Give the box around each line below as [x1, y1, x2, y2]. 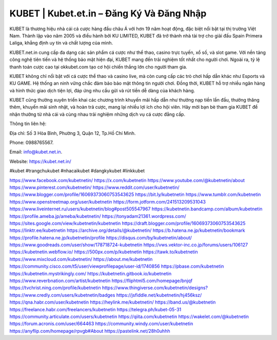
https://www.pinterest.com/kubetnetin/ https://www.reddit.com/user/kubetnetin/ [9, 184, 180, 190]
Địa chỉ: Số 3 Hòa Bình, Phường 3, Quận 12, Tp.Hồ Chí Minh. [9, 130, 136, 136]
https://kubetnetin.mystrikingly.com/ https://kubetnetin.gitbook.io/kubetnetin [9, 270, 172, 276]
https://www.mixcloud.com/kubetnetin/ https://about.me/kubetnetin [9, 256, 153, 262]
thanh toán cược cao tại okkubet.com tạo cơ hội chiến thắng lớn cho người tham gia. [9, 64, 187, 70]
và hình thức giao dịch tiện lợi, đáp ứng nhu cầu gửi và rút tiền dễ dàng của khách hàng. [9, 87, 195, 93]
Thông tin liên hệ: [9, 121, 47, 127]
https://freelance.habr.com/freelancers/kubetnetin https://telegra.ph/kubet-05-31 [9, 306, 182, 312]
